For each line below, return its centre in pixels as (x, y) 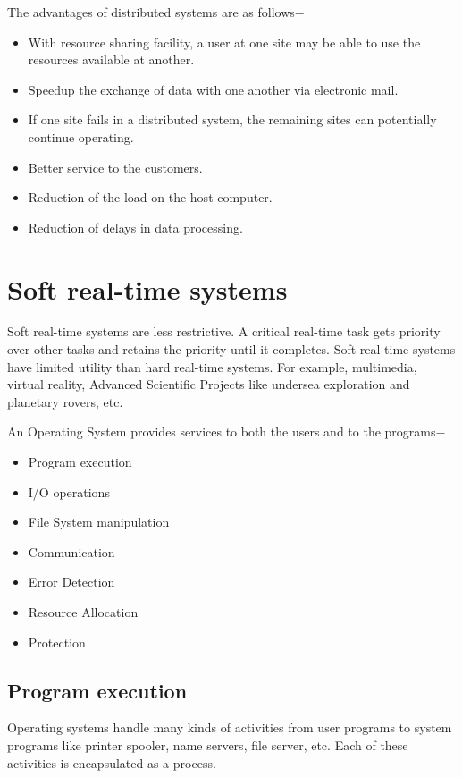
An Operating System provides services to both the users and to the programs (222, 431)
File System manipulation (99, 522)
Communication (71, 551)
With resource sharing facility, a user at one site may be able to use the (224, 42)
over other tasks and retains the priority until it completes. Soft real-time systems (231, 349)
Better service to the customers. (115, 167)
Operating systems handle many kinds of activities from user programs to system (230, 727)
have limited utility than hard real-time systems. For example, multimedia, (212, 366)
